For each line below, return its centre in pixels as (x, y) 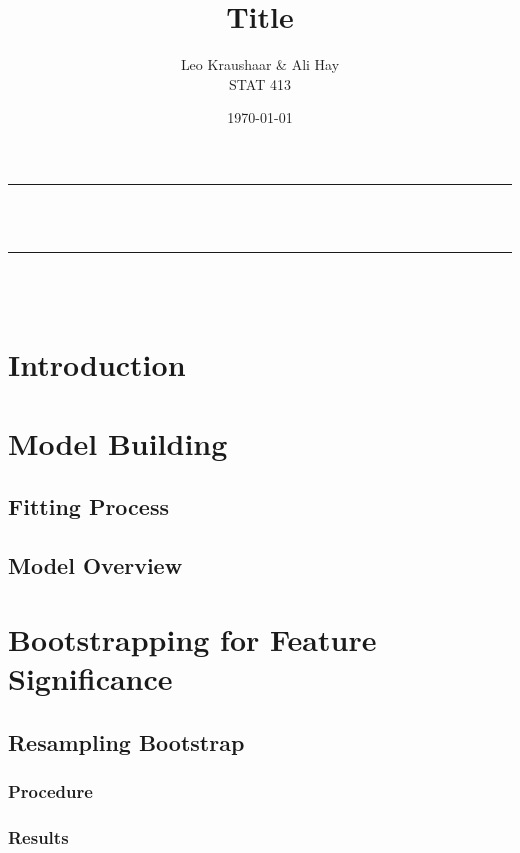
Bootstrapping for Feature (192, 638)
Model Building (118, 442)
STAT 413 (260, 83)
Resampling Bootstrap (126, 741)
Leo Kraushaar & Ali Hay (260, 64)
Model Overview (95, 565)
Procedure (50, 790)
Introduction (97, 364)
